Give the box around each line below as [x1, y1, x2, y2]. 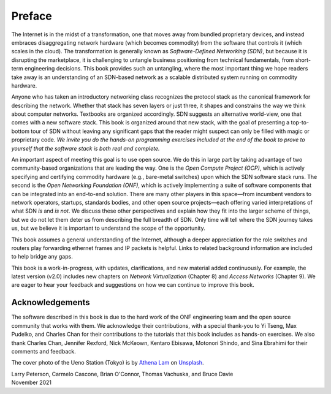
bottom [11, 127, 30, 135]
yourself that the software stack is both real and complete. [11, 145, 160, 152]
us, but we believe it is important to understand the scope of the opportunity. [11, 224, 205, 232]
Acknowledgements [11, 297, 90, 308]
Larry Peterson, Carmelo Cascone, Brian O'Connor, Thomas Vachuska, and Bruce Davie [11, 370, 234, 377]
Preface [11, 9, 52, 23]
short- [295, 56, 311, 64]
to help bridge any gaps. [11, 253, 73, 260]
